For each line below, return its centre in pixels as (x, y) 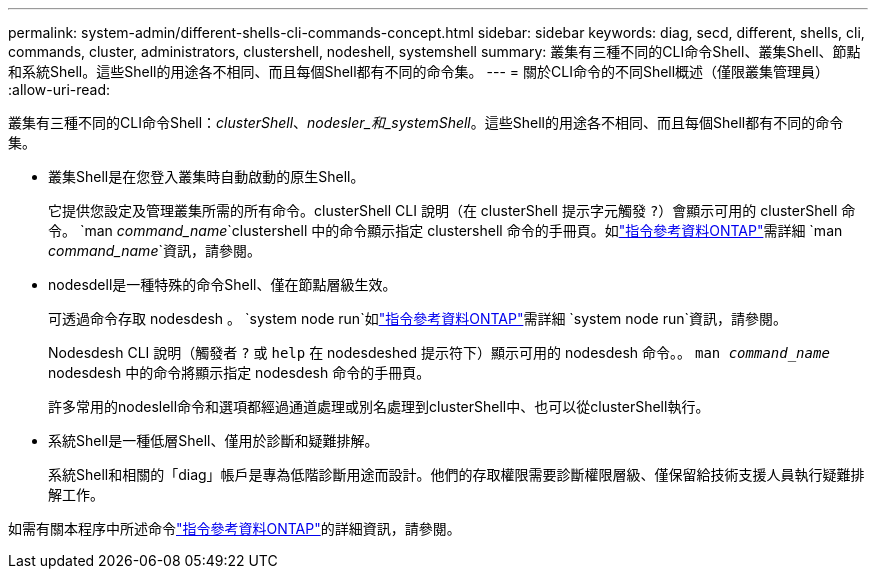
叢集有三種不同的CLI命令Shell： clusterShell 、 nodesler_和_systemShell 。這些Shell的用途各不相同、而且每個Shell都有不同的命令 (426, 122)
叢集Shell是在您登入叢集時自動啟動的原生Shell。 (206, 176)
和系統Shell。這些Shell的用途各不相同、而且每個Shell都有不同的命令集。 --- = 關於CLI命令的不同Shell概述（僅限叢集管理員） (419, 71)
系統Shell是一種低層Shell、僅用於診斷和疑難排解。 (213, 440)
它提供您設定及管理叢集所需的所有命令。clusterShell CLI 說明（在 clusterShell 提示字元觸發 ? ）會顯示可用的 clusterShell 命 (452, 210)
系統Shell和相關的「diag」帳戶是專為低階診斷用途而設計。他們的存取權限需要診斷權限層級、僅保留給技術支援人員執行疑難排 (456, 474)
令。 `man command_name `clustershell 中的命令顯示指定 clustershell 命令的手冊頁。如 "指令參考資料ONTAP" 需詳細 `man (445, 230)
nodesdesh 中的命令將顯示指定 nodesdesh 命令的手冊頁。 (239, 372)
